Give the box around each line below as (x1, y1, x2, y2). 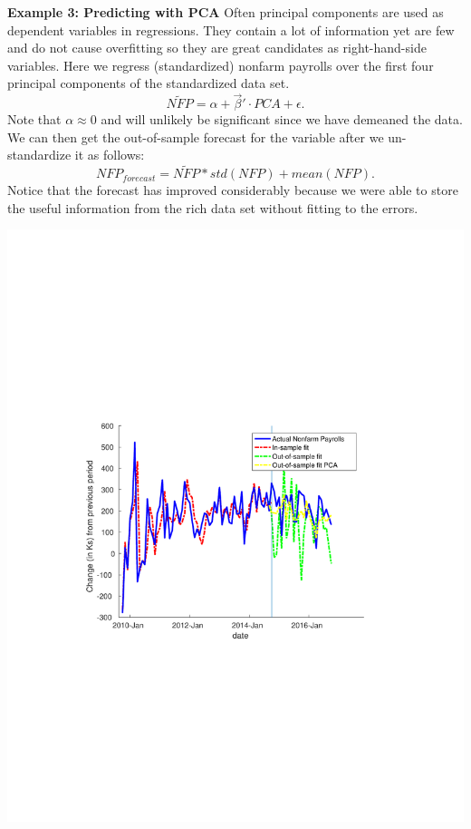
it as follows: (74, 145, 145, 164)
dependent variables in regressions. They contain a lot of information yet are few (7, 20, 455, 39)
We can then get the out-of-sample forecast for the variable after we (7, 127, 384, 146)
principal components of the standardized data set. (7, 73, 290, 93)
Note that (7, 110, 62, 129)
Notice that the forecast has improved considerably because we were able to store (7, 180, 458, 200)
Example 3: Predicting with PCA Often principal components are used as (7, 3, 444, 21)
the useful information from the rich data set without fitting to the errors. (7, 198, 418, 217)
